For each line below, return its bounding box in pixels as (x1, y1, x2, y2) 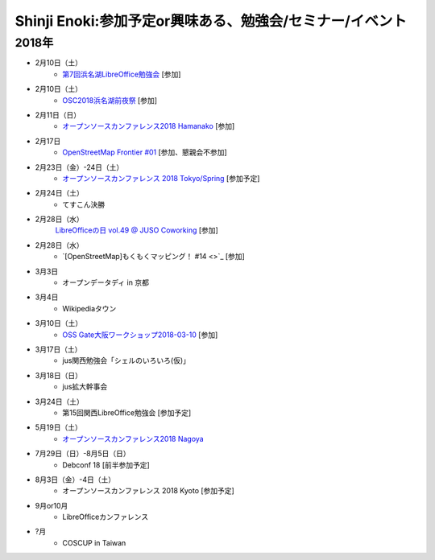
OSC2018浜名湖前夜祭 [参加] (62, 95, 157, 105)
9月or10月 (35, 500, 68, 510)
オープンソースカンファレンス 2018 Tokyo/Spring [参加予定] (62, 173, 260, 183)
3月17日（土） (35, 344, 82, 354)
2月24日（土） (35, 188, 84, 198)
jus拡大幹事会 (62, 382, 108, 392)
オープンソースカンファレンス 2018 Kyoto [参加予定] (62, 486, 235, 496)
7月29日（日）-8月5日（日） (35, 449, 130, 459)
